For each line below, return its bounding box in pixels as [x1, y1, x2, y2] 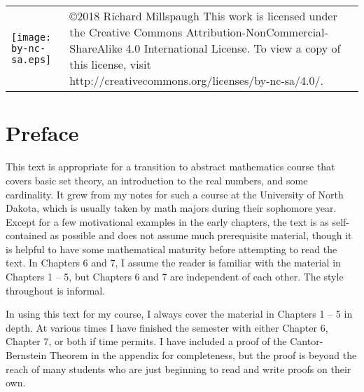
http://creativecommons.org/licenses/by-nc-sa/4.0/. [69, 72, 324, 89]
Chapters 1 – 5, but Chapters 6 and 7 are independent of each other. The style [6, 269, 344, 284]
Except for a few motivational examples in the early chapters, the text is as [6, 214, 329, 229]
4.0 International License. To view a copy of [125, 40, 341, 57]
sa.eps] [11, 53, 52, 65]
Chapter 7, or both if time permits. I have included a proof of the [6, 334, 287, 349]
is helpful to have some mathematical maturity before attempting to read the [6, 241, 337, 256]
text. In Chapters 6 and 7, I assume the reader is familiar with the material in [6, 255, 341, 270]
